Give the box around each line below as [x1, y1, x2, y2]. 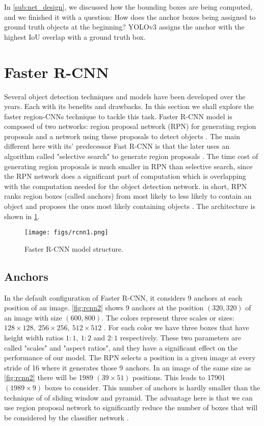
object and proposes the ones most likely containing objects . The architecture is [4, 201, 255, 211]
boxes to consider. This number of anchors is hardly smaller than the [44, 382, 260, 393]
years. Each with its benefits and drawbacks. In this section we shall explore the [4, 101, 254, 112]
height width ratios [4, 332, 64, 343]
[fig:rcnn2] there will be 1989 [4, 372, 93, 383]
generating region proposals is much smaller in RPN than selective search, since [4, 161, 253, 171]
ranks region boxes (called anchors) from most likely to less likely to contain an [4, 191, 252, 201]
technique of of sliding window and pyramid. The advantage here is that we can [4, 392, 253, 403]
